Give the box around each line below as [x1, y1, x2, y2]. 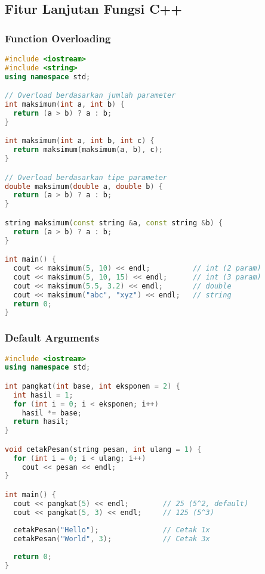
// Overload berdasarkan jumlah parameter [5, 91, 176, 100]
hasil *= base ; [21, 408, 82, 417]
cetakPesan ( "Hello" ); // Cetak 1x [13, 526, 210, 535]
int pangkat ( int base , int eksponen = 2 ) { [5, 381, 180, 390]
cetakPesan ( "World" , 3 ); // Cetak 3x [13, 535, 210, 544]
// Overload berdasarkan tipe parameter [5, 173, 168, 182]
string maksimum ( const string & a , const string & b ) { [5, 218, 223, 227]
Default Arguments [5, 330, 99, 345]
